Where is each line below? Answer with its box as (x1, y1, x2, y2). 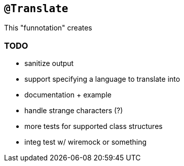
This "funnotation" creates (4, 23, 92, 32)
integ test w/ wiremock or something (24, 138, 146, 147)
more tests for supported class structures (24, 122, 163, 131)
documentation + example (24, 90, 112, 99)
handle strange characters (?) (24, 106, 123, 115)
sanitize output (24, 59, 74, 68)
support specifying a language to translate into (24, 75, 180, 84)
